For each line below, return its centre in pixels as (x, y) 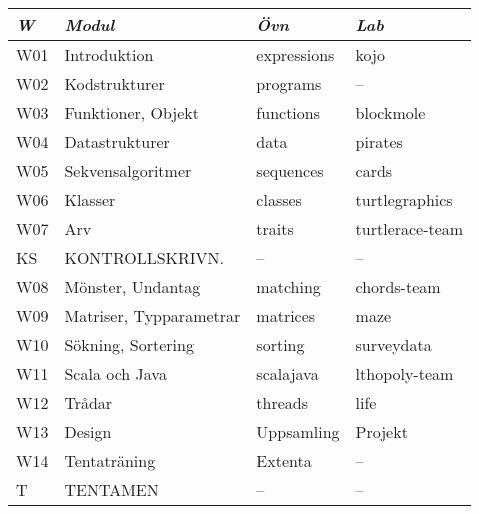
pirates (379, 141)
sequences (290, 170)
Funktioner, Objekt (131, 112)
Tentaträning (110, 460)
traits (275, 228)
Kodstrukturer (114, 83)
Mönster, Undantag (132, 286)
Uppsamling (298, 431)
